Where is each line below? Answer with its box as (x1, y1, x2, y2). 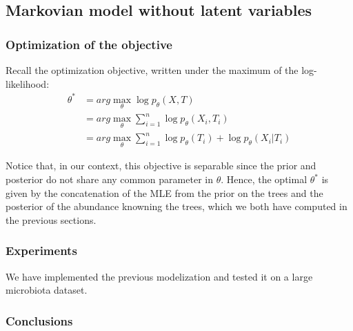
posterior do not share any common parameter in (6, 172, 213, 187)
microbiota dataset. (6, 283, 88, 297)
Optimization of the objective (6, 35, 172, 53)
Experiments (6, 242, 77, 259)
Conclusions (6, 312, 73, 329)
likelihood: (6, 76, 50, 91)
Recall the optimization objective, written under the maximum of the (6, 63, 299, 77)
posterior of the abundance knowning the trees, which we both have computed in (6, 199, 347, 214)
